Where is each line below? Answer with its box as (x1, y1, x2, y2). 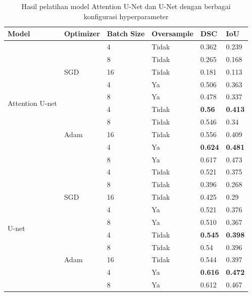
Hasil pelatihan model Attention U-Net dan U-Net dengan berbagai (21, 1, 231, 11)
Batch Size (107, 28, 145, 39)
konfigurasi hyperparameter (83, 11, 169, 21)
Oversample (152, 28, 193, 39)
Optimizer (64, 28, 100, 39)
